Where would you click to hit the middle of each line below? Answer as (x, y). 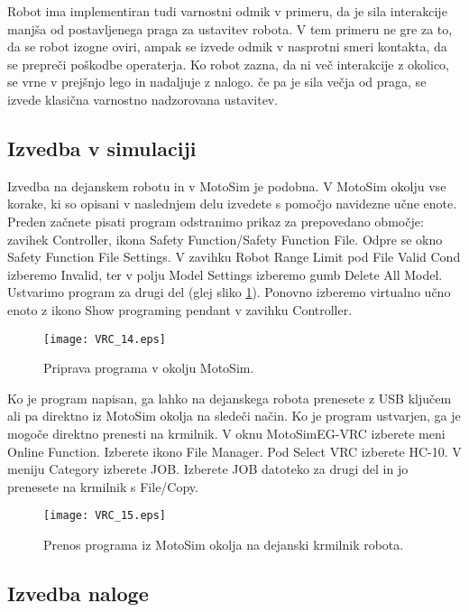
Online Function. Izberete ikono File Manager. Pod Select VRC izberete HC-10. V (234, 451)
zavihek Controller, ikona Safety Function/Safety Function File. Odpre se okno (225, 239)
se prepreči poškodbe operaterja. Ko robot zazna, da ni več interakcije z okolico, (228, 64)
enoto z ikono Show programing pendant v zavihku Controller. (180, 309)
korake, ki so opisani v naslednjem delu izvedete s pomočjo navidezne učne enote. (232, 204)
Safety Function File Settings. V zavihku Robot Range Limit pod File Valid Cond (234, 257)
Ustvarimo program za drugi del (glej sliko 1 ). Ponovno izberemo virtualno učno (229, 292)
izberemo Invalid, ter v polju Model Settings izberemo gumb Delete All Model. (225, 274)
